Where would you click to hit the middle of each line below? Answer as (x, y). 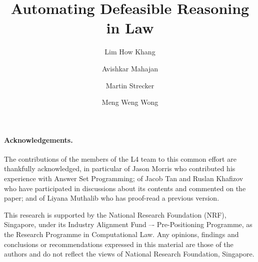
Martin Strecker (130, 85)
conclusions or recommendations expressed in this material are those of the (119, 244)
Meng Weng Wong (130, 102)
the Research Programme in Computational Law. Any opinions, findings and (121, 234)
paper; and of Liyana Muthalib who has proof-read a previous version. (112, 198)
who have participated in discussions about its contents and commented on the (125, 188)
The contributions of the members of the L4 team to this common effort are (120, 158)
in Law (130, 28)
